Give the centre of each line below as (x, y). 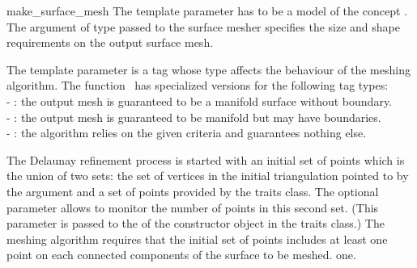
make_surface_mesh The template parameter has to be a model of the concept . (207, 10)
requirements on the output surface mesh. (110, 42)
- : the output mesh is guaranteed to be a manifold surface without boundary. (199, 100)
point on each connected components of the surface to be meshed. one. (181, 255)
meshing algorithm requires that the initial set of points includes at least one (197, 239)
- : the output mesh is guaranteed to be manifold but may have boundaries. (194, 117)
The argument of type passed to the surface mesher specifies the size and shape (203, 26)
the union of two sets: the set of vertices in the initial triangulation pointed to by (208, 176)
